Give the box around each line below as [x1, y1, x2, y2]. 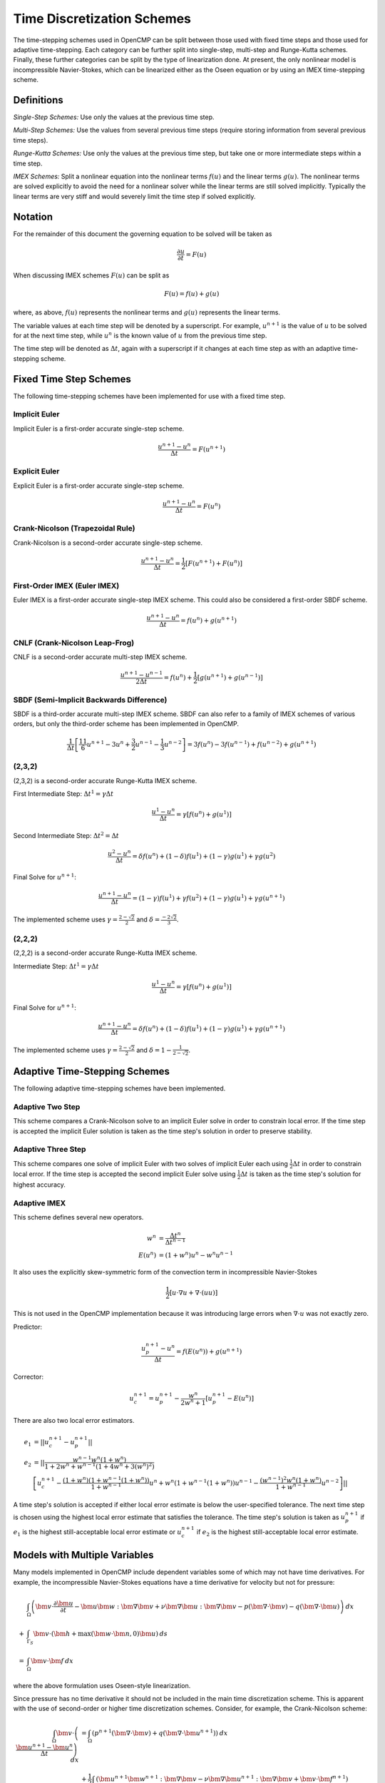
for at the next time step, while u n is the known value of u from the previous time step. [13, 330, 267, 339]
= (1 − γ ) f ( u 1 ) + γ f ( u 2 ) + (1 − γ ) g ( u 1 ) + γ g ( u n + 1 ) [132, 892, 285, 902]
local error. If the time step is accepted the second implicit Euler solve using [13, 1170, 236, 1178]
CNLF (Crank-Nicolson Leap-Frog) [13, 638, 135, 648]
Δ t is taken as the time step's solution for [240, 1170, 361, 1178]
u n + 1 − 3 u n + [86, 739, 131, 748]
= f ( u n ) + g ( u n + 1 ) [180, 615, 237, 624]
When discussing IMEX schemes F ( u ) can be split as [13, 271, 170, 280]
